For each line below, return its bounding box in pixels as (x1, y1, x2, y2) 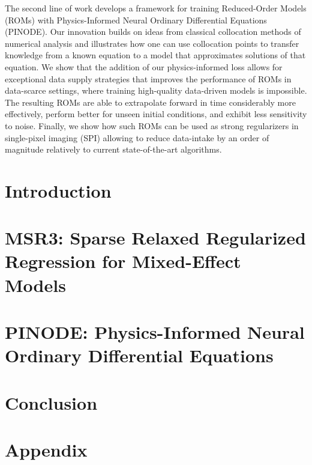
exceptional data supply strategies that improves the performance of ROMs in (5, 72, 292, 85)
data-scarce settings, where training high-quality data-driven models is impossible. (5, 84, 307, 97)
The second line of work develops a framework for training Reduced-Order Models (5, 2, 307, 14)
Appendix (5, 437, 88, 461)
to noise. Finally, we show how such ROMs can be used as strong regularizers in (5, 119, 299, 132)
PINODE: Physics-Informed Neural (5, 320, 305, 344)
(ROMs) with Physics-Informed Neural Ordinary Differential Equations (5, 13, 267, 26)
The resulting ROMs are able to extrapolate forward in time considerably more (5, 96, 296, 108)
